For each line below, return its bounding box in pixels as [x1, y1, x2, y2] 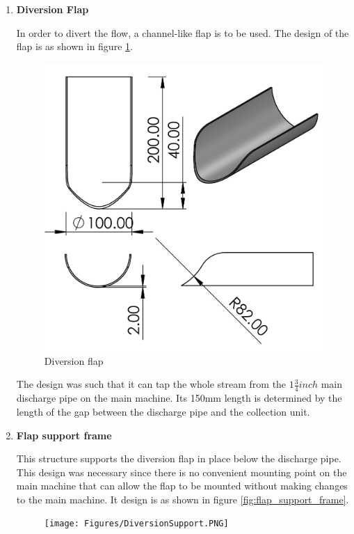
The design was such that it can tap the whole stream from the [16, 377, 287, 391]
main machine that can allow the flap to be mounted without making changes [16, 478, 348, 493]
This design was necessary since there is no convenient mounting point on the [16, 464, 347, 479]
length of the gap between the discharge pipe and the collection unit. [16, 404, 310, 418]
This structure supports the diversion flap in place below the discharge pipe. [16, 451, 341, 466]
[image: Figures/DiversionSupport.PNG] [44, 519, 229, 529]
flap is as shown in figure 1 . [16, 39, 133, 54]
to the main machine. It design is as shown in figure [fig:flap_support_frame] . [16, 492, 349, 506]
